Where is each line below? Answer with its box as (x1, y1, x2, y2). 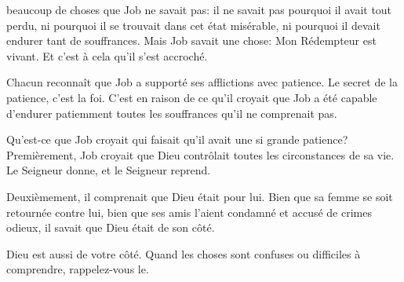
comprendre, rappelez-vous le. (6, 261, 149, 277)
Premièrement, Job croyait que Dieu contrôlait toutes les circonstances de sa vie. (6, 146, 395, 163)
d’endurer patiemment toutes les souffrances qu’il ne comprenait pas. (6, 104, 337, 121)
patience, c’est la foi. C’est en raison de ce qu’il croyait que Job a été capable (6, 89, 377, 105)
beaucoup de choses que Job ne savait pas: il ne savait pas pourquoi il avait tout (6, 2, 392, 17)
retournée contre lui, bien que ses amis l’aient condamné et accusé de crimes (6, 203, 372, 220)
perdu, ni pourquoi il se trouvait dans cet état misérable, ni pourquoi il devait (6, 16, 380, 33)
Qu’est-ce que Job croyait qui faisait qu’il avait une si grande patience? (6, 131, 348, 148)
